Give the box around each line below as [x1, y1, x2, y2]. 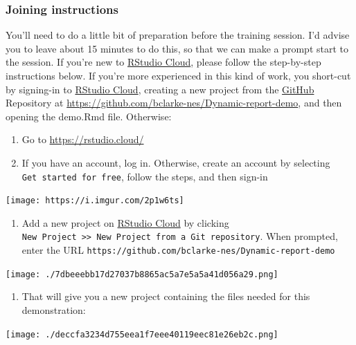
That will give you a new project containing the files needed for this [21, 289, 310, 304]
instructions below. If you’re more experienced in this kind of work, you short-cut [6, 68, 351, 82]
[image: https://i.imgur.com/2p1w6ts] [6, 196, 184, 206]
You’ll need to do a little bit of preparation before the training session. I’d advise [6, 28, 350, 42]
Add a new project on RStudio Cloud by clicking [21, 215, 229, 230]
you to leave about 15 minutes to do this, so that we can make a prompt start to [6, 41, 348, 55]
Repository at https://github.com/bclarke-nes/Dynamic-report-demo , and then [6, 95, 342, 110]
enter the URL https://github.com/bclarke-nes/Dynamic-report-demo [21, 243, 335, 257]
